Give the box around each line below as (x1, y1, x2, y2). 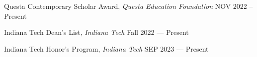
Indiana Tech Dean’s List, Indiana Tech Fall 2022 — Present (4, 27, 189, 37)
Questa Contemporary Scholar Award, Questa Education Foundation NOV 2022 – (4, 1, 253, 11)
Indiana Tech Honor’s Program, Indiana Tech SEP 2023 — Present (4, 43, 209, 54)
